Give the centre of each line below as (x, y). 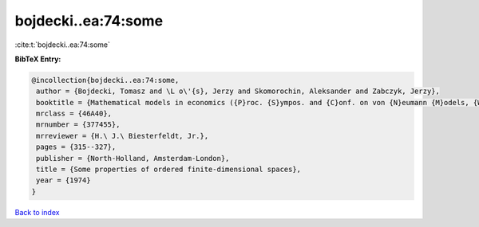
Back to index (37, 212)
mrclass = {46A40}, (74, 114)
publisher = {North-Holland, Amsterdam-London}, (133, 158)
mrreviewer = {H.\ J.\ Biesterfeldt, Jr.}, (123, 136)
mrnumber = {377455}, (78, 125)
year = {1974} (63, 180)
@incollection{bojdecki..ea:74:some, (105, 80)
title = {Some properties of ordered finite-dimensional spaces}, (169, 170)
